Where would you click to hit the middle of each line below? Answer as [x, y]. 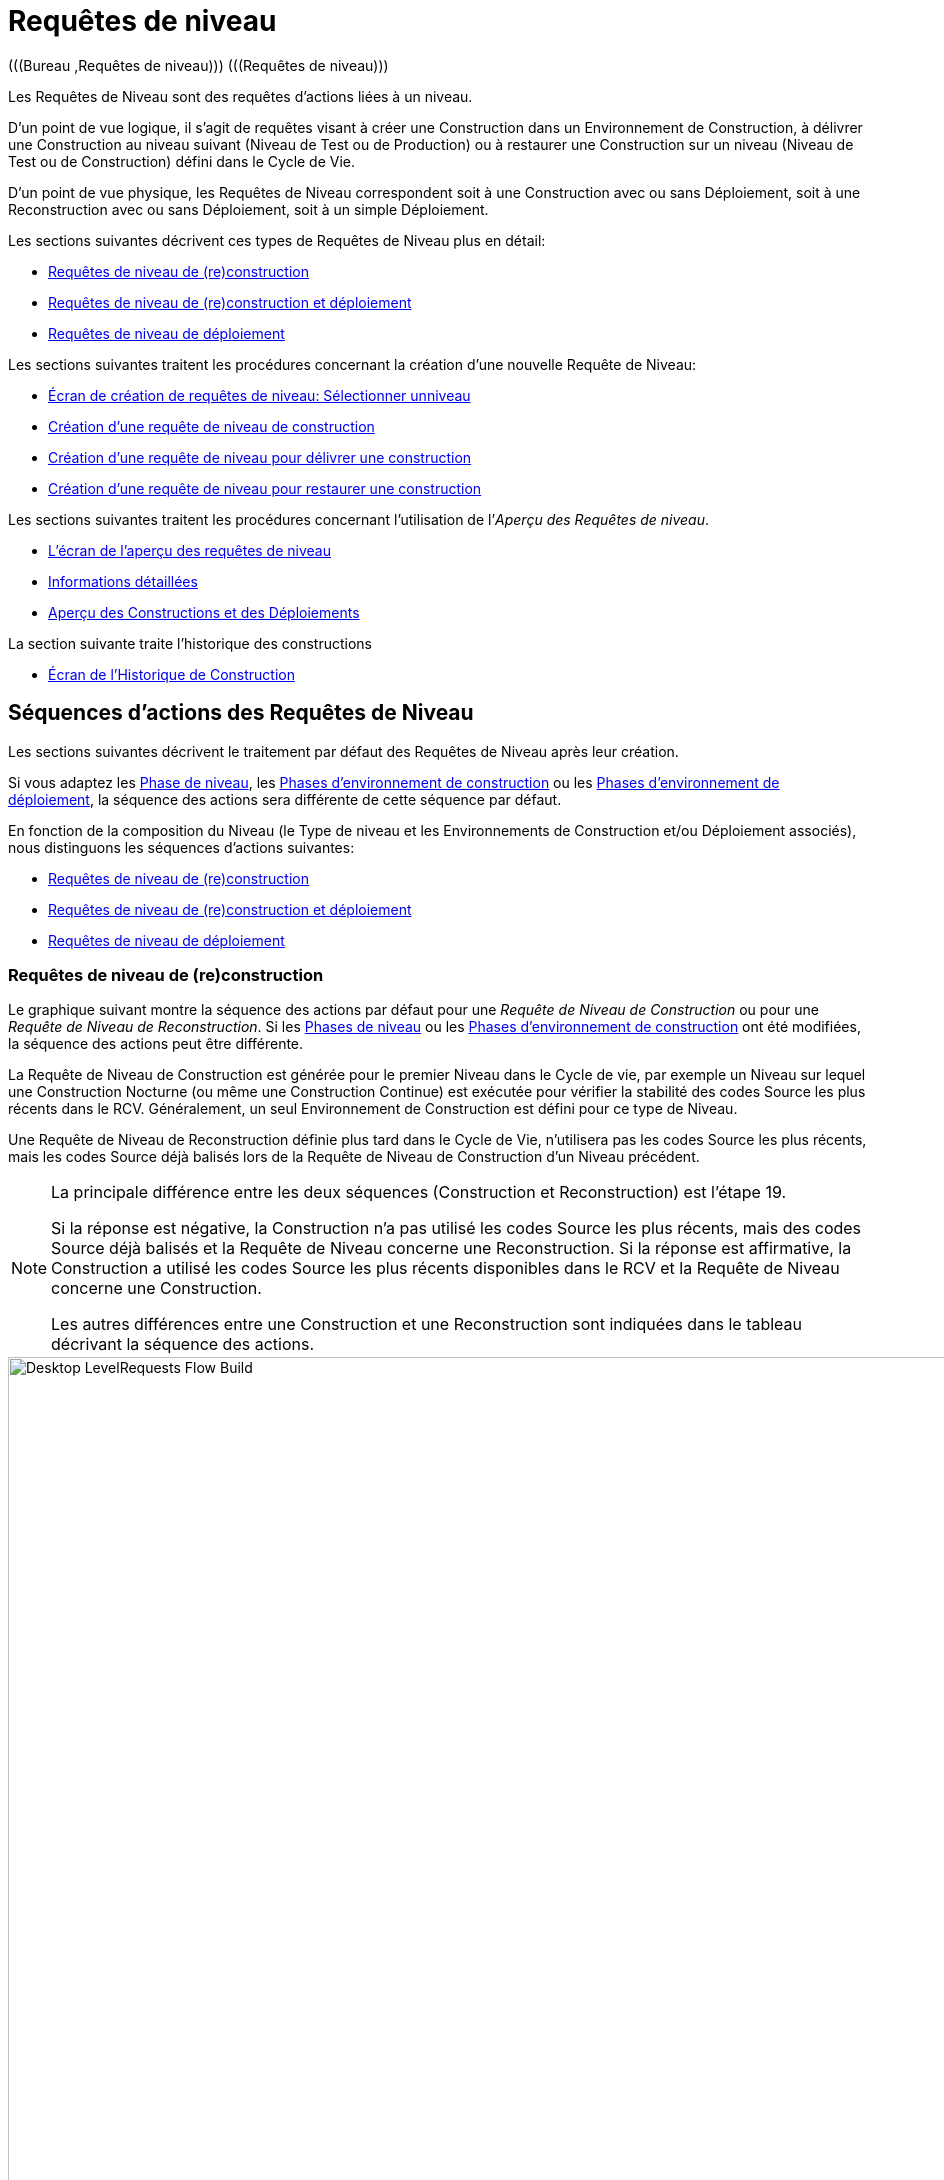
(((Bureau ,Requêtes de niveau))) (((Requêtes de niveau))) [198, 65]
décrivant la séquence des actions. [183, 1344]
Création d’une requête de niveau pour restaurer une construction [265, 488]
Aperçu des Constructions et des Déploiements [204, 612]
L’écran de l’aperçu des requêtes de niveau [189, 550]
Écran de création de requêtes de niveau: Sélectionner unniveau [259, 395]
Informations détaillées [123, 581]
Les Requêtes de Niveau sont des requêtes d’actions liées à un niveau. [240, 96]
